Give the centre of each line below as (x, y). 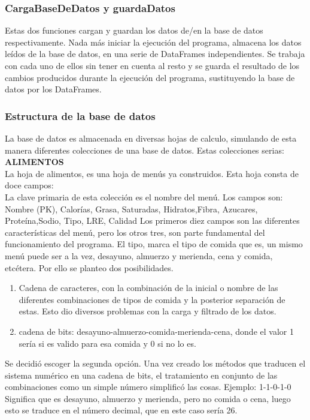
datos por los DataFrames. (53, 89)
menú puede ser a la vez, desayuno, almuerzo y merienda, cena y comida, (139, 255)
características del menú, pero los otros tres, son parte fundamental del (135, 232)
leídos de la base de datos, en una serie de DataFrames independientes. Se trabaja (155, 54)
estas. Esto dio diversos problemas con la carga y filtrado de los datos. (148, 311)
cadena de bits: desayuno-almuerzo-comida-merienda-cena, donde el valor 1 (156, 331)
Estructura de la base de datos (80, 115)
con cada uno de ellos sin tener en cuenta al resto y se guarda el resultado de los (152, 65)
